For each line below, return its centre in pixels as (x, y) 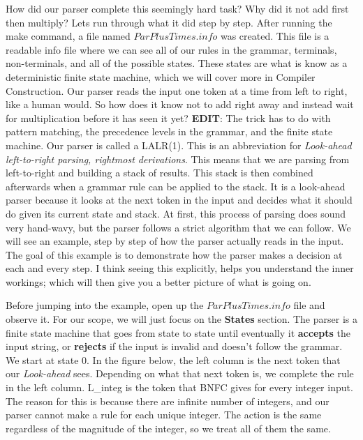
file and (309, 305)
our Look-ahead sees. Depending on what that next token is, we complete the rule (180, 373)
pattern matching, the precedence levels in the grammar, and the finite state (169, 131)
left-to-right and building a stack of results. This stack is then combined (160, 173)
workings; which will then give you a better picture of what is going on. (158, 281)
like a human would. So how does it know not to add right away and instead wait (180, 104)
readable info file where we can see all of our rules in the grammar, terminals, (171, 49)
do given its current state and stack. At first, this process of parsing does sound (176, 213)
